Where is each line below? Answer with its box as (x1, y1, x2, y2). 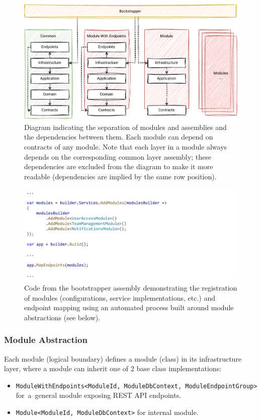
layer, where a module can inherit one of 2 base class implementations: (4, 363, 222, 374)
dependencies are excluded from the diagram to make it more (24, 161, 213, 172)
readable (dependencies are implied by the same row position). (24, 171, 217, 181)
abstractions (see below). (24, 312, 101, 322)
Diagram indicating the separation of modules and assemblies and (24, 121, 227, 132)
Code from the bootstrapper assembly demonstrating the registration (24, 282, 237, 293)
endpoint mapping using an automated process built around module (24, 302, 234, 313)
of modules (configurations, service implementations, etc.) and (24, 292, 215, 303)
